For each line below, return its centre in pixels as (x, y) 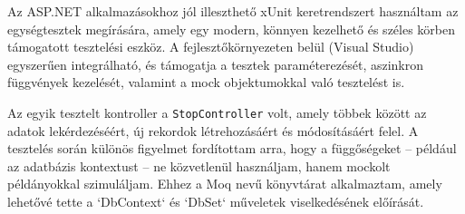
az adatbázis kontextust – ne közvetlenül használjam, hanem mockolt (199, 165)
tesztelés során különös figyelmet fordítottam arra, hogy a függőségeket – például (232, 148)
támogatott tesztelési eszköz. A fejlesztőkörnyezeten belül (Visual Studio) (211, 47)
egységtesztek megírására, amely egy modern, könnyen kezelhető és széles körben (232, 29)
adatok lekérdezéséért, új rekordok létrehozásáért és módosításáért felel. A (213, 130)
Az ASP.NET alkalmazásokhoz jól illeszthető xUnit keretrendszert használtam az (233, 11)
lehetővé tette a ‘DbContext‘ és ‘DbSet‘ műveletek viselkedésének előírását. (216, 201)
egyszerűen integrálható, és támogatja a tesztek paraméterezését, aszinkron (216, 64)
